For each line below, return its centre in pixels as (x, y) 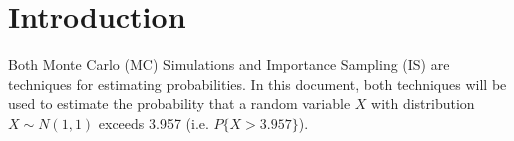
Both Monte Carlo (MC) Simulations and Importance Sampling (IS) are (229, 64)
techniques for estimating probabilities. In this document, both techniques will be (257, 83)
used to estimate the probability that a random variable (179, 103)
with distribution (423, 103)
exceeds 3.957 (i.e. (153, 122)
